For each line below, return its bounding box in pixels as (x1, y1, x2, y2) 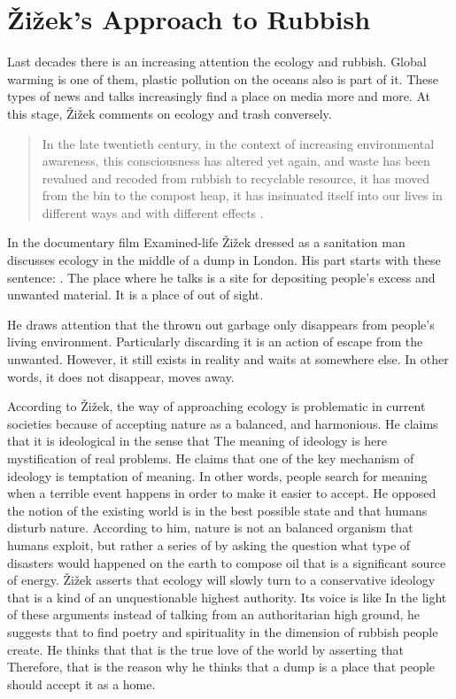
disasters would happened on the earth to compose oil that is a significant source (7, 553, 446, 571)
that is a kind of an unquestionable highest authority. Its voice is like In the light (7, 587, 447, 606)
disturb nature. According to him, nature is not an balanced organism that (7, 518, 413, 537)
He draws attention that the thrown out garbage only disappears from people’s (7, 315, 435, 333)
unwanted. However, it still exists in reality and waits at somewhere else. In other (7, 350, 449, 369)
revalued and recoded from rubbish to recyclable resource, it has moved (42, 168, 430, 187)
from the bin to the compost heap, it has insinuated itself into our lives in (42, 186, 443, 205)
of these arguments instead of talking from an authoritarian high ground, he (7, 605, 420, 624)
